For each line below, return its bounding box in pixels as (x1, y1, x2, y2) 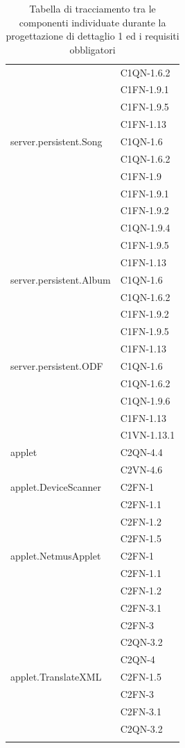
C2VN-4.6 (120, 462, 163, 477)
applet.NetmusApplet (10, 548, 101, 563)
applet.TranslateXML (10, 669, 102, 684)
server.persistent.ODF (10, 358, 103, 373)
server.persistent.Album (10, 272, 111, 286)
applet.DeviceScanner (10, 479, 101, 494)
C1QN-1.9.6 (120, 393, 170, 407)
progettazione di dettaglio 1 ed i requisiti (6, 29, 179, 43)
